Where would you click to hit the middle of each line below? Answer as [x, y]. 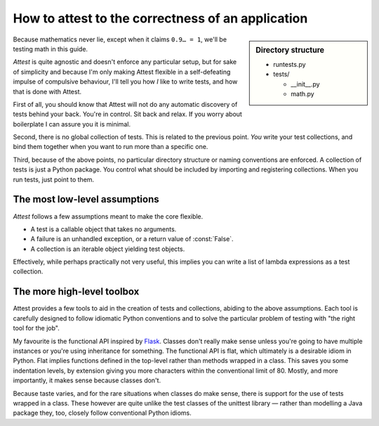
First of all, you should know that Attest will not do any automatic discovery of [125, 104]
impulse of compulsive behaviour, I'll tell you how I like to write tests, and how [125, 82]
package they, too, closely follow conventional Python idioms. [102, 413]
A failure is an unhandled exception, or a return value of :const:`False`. [132, 239]
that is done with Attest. [47, 91]
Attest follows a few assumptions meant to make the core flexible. [108, 216]
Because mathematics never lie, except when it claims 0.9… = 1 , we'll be [120, 39]
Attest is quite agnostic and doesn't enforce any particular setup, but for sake [125, 62]
